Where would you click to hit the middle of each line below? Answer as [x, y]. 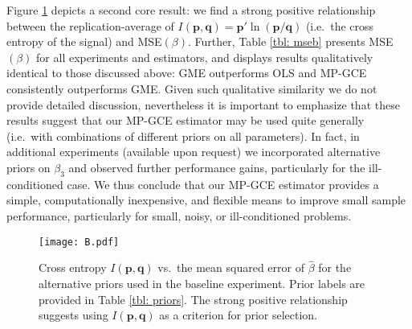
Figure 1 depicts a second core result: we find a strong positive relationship [191, 10]
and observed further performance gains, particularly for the [217, 167]
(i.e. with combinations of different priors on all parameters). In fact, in [183, 136]
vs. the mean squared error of [231, 267]
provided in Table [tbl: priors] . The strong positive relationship [193, 299]
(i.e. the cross [340, 25]
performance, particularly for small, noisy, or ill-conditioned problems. [179, 215]
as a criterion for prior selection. [239, 315]
